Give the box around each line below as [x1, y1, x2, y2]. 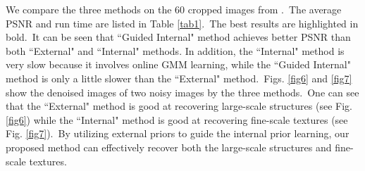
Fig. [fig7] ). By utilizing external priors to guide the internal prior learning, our [6, 126, 349, 141]
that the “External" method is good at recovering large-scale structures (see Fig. [6, 99, 352, 113]
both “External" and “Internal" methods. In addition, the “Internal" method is [6, 43, 345, 58]
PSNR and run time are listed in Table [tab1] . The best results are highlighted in [6, 15, 359, 30]
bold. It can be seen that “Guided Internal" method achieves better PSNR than [6, 30, 351, 44]
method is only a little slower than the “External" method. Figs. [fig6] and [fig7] [6, 70, 352, 85]
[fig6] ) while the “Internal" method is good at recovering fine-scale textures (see [6, 112, 348, 127]
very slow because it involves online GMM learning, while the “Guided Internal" [6, 57, 351, 72]
